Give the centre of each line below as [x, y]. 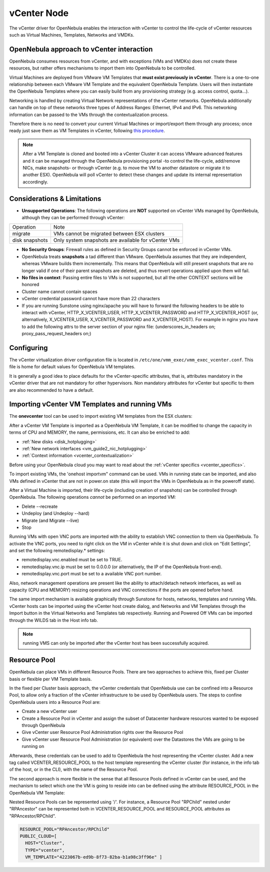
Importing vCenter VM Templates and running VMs [90, 404]
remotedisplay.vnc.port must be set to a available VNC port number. [92, 574]
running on [33, 746]
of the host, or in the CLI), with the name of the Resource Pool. [74, 769]
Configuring [28, 348]
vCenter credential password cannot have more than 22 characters [91, 299]
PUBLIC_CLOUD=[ [38, 836]
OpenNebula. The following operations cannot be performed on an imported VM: [92, 497]
